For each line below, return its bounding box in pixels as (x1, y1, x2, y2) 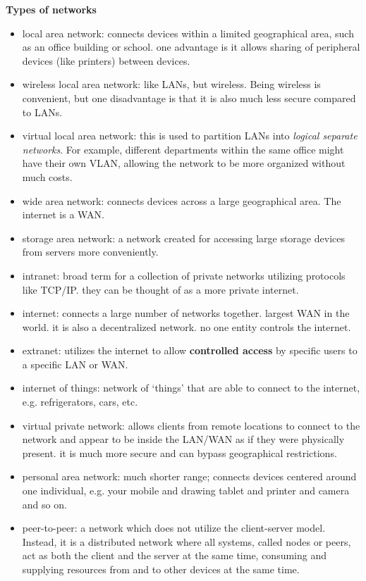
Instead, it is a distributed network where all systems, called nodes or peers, (22, 534, 351, 549)
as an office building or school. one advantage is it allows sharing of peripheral (22, 39, 360, 54)
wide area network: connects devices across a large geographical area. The (22, 193, 341, 208)
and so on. (22, 496, 67, 511)
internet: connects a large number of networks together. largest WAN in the (22, 306, 350, 320)
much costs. (22, 169, 73, 184)
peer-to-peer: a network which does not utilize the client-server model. (22, 520, 326, 535)
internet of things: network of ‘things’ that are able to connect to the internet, (22, 380, 360, 395)
